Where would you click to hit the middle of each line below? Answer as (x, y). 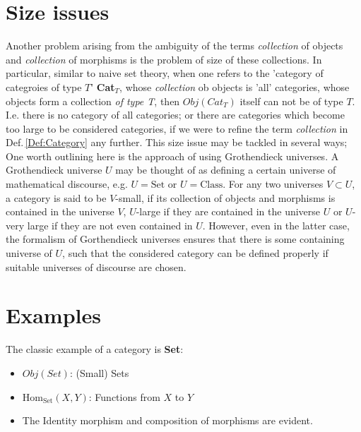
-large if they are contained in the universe (228, 211)
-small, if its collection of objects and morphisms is (225, 197)
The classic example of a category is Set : (95, 349)
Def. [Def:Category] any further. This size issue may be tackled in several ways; (177, 142)
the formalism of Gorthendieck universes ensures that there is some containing (175, 239)
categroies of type (44, 86)
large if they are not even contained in (110, 225)
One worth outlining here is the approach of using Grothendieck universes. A (172, 156)
